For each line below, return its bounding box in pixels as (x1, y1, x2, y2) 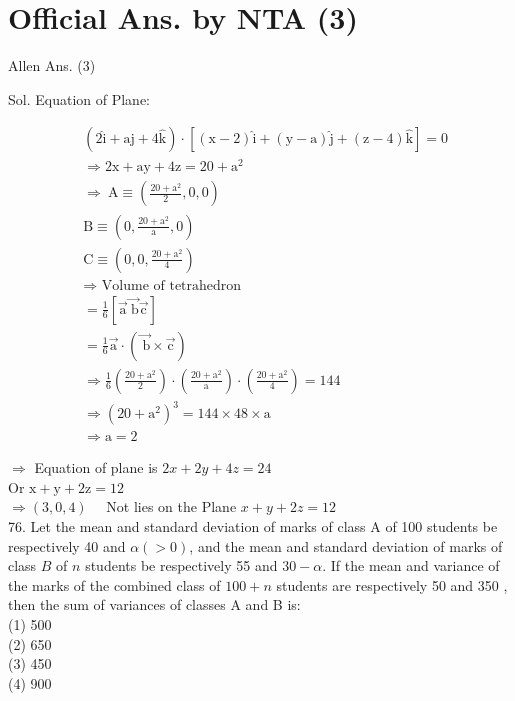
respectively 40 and (8, 535, 126, 556)
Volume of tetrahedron (101, 278, 242, 293)
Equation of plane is (34, 457, 158, 478)
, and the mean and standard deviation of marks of (189, 535, 503, 556)
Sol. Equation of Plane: (8, 88, 150, 109)
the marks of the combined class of (8, 574, 221, 595)
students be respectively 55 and (85, 555, 278, 576)
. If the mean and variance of (322, 555, 500, 576)
